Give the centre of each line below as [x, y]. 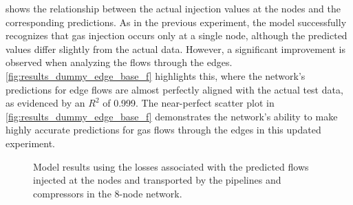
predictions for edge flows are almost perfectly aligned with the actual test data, [174, 89]
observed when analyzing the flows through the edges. [119, 62]
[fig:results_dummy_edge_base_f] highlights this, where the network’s [156, 75]
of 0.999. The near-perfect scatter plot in [189, 103]
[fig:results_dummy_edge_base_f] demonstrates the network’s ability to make [172, 116]
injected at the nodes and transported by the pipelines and [157, 180]
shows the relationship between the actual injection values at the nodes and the [173, 8]
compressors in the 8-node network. [108, 193]
